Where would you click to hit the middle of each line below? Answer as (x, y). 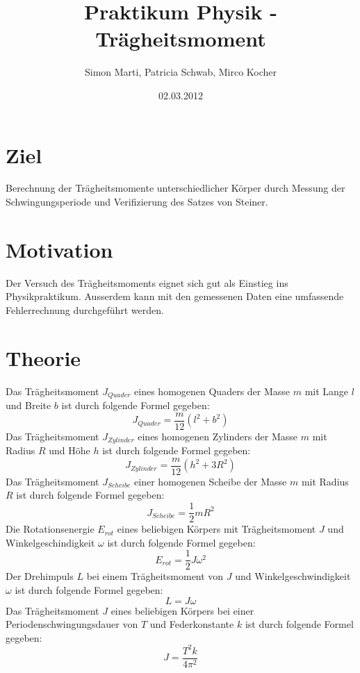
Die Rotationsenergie (50, 529)
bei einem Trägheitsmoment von (155, 576)
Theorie (43, 357)
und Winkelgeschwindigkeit (293, 576)
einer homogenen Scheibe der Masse (211, 481)
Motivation (59, 249)
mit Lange (327, 391)
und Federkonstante (192, 624)
